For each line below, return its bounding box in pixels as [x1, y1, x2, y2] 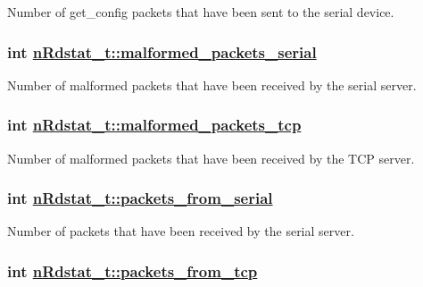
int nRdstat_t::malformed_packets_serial [7, 40, 317, 63]
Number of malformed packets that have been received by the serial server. [7, 75, 417, 94]
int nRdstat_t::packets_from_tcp [7, 259, 258, 282]
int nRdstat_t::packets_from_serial [7, 187, 273, 209]
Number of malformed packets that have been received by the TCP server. [7, 148, 415, 167]
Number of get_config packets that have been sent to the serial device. [7, 3, 394, 21]
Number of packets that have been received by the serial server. [7, 222, 354, 241]
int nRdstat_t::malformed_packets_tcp [7, 114, 302, 136]
